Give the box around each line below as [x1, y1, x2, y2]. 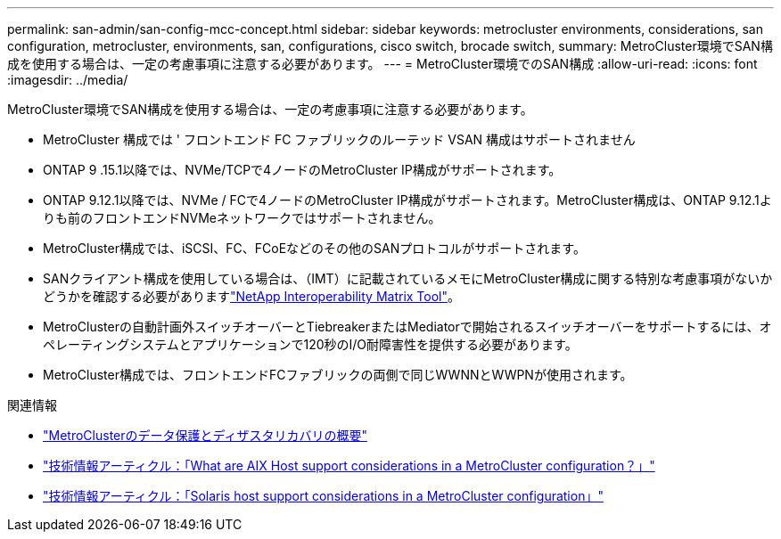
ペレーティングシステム [43, 337, 179, 352]
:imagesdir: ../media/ [7, 72, 128, 87]
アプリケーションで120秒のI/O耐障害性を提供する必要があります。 [191, 337, 578, 352]
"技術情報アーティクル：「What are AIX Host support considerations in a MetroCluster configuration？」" [43, 458, 655, 473]
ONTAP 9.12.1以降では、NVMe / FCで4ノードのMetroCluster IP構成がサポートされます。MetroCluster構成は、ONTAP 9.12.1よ [43, 192, 772, 208]
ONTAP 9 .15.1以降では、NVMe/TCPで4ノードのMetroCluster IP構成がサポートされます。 [43, 162, 562, 177]
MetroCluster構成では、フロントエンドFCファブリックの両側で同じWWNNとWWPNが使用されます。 [43, 367, 633, 382]
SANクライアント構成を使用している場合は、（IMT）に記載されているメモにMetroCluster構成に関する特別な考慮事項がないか [43, 271, 773, 286]
